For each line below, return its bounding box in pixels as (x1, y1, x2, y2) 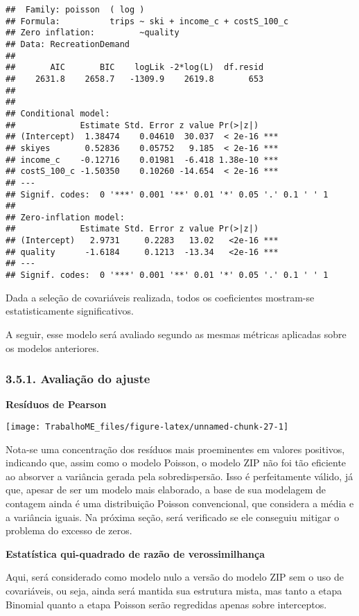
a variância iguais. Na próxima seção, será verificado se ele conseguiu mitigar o (6, 509, 340, 524)
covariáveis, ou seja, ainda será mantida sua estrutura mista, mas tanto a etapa (6, 583, 342, 597)
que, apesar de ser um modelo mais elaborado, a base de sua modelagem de (6, 482, 326, 497)
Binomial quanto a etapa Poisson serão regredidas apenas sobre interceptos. (6, 597, 327, 611)
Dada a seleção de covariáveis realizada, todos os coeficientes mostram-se (6, 290, 315, 304)
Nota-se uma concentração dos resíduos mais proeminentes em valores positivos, (6, 441, 345, 456)
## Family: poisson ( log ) (6, 5, 145, 15)
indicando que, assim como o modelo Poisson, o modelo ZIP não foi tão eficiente (6, 455, 347, 470)
